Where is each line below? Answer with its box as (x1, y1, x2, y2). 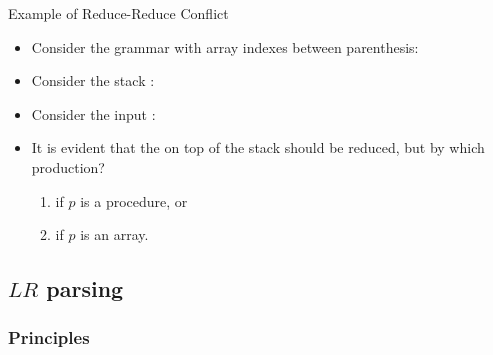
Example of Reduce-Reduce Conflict (8, 3, 229, 23)
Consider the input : (31, 103, 156, 124)
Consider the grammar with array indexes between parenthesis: (31, 36, 419, 57)
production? (31, 156, 105, 177)
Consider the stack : (31, 70, 155, 91)
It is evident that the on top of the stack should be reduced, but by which (31, 137, 485, 158)
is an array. (80, 224, 149, 245)
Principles (8, 325, 90, 350)
